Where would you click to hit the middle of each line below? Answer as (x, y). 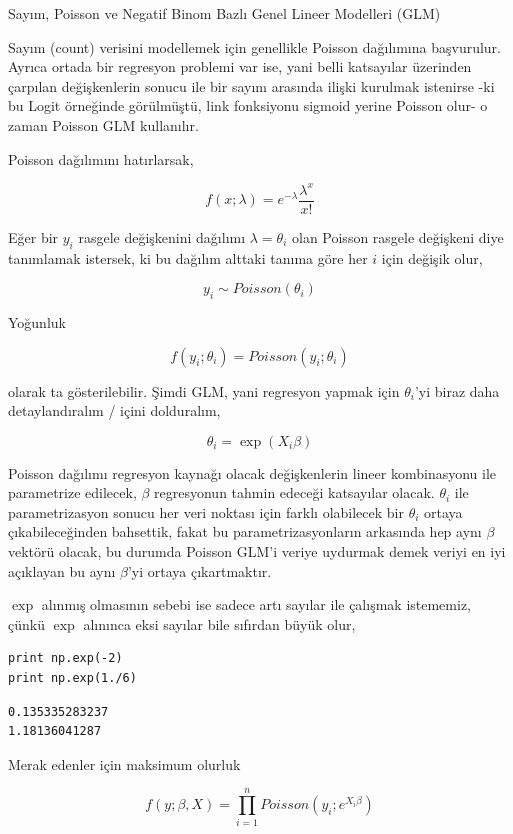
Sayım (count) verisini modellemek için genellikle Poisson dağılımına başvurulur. (254, 46)
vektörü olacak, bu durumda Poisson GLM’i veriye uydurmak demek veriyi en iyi (257, 551)
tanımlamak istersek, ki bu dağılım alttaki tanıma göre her (188, 257)
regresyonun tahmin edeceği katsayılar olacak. (294, 492)
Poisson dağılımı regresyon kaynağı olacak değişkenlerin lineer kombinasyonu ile (252, 472)
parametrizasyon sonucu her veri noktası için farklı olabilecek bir (206, 511)
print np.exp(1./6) (72, 678)
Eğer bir (33, 236)
